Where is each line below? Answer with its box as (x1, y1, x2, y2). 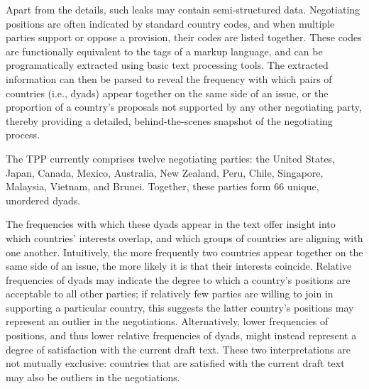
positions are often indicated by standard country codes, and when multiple (6, 16, 335, 31)
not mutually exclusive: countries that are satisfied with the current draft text (6, 356, 345, 371)
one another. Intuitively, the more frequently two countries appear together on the (6, 244, 363, 259)
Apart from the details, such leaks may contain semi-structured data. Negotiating (6, 2, 360, 16)
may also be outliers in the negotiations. (6, 369, 180, 384)
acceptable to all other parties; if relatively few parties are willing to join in (6, 286, 334, 301)
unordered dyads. (6, 192, 81, 207)
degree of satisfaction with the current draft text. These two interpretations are (6, 341, 351, 356)
